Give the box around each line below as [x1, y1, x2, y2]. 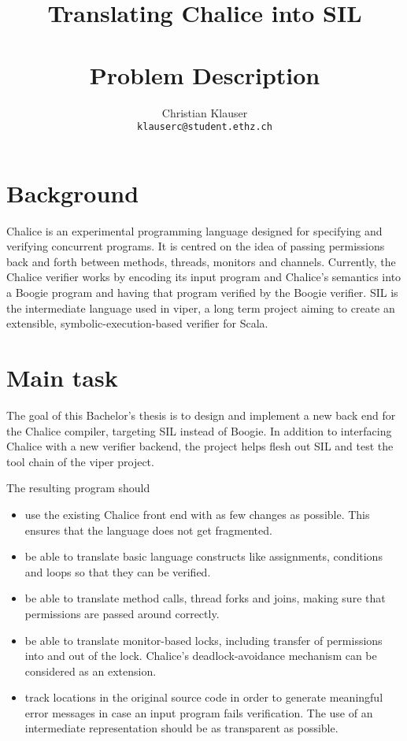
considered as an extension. [24, 662, 157, 679]
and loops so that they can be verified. [24, 563, 211, 580]
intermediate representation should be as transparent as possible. [24, 720, 339, 736]
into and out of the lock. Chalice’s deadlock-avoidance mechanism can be [24, 647, 377, 664]
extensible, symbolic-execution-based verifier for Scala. [6, 315, 268, 332]
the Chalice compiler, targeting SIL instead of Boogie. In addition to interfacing [6, 422, 392, 439]
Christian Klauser [161, 104, 248, 120]
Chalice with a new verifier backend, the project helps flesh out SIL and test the [6, 438, 394, 454]
